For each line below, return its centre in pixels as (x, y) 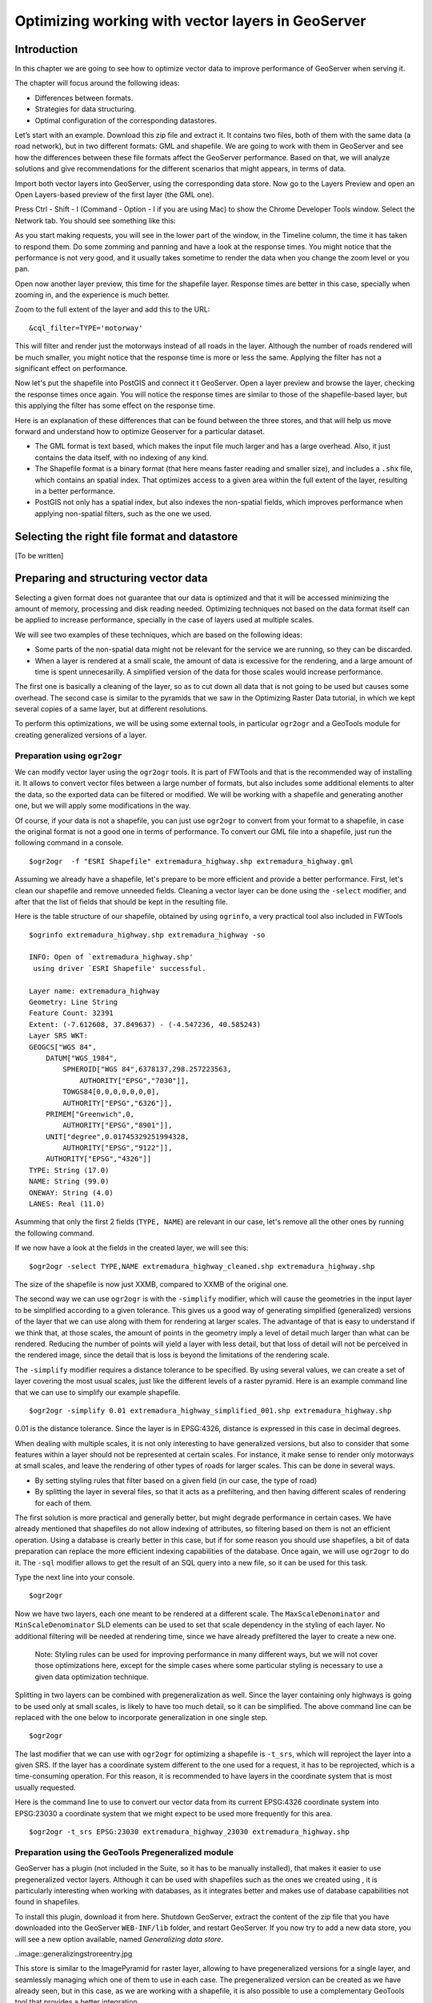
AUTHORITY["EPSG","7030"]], (134, 1080)
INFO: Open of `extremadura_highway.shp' (111, 957)
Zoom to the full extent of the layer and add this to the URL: (112, 309)
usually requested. (45, 1787)
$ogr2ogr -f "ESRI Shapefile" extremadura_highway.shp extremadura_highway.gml (192, 861)
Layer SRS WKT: (59, 1036)
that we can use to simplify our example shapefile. (98, 1392)
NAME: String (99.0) (69, 1181)
